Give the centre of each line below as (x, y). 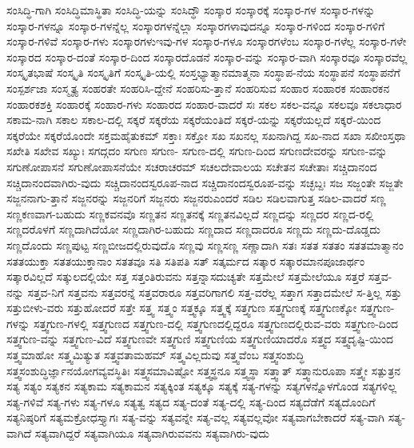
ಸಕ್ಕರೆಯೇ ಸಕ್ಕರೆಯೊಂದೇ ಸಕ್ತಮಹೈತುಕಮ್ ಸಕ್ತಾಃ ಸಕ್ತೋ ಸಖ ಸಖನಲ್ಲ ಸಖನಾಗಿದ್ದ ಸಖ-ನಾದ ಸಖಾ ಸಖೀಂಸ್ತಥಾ (206, 135)
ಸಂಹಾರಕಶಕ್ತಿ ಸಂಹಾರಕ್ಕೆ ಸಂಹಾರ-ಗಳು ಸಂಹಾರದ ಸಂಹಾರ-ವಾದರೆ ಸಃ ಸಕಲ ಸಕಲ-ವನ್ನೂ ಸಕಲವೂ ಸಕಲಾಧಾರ (204, 104)
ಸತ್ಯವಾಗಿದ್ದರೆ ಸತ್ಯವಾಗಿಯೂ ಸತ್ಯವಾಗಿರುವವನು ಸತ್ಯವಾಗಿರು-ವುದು (152, 433)
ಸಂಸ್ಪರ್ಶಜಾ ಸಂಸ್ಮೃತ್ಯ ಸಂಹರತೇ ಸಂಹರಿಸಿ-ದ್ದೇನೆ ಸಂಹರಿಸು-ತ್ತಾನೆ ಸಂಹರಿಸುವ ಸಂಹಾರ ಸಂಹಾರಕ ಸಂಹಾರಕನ (198, 88)
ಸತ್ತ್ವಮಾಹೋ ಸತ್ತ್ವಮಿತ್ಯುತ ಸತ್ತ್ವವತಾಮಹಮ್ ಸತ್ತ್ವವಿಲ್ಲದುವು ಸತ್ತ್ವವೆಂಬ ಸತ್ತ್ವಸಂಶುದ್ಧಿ (155, 355)
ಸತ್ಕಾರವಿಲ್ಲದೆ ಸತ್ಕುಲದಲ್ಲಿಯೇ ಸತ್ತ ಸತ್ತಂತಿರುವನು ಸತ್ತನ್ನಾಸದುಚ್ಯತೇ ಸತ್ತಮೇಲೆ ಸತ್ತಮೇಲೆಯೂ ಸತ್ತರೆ (185, 276)
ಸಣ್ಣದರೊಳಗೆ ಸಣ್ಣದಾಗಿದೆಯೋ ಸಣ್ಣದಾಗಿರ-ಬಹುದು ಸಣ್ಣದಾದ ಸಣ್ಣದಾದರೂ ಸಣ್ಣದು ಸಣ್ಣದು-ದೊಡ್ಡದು (193, 229)
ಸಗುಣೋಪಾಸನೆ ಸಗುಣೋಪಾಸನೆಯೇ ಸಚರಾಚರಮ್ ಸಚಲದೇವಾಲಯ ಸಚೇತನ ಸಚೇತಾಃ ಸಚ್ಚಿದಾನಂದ (192, 166)
